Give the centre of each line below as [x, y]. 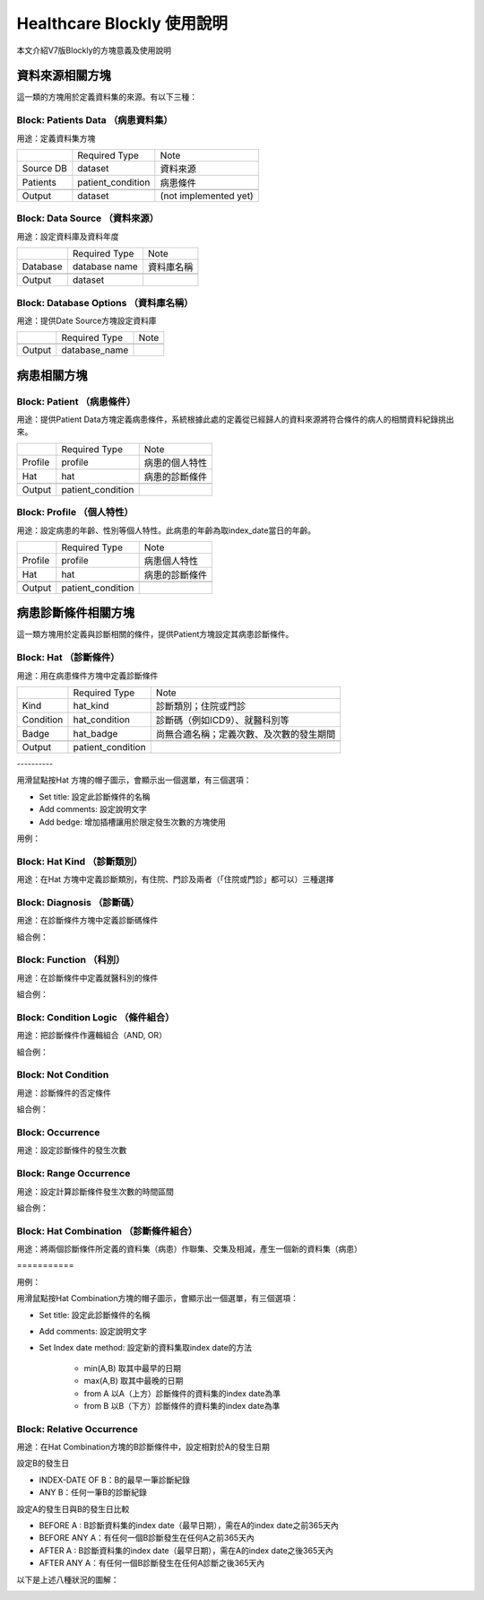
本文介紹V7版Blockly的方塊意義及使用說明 [94, 50]
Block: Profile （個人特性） [75, 512]
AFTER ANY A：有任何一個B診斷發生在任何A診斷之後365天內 [152, 1563]
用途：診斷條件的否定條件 [64, 1093]
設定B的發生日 [43, 1464]
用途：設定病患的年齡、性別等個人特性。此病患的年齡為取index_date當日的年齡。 [166, 530]
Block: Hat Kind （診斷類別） [80, 861]
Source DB [44, 168]
